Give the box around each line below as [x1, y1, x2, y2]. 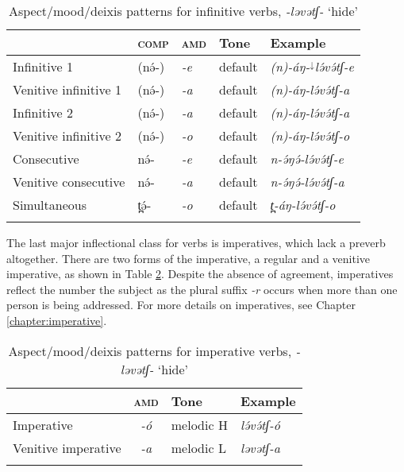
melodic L [171, 438, 226, 457]
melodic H [171, 415, 228, 434]
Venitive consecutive [13, 172, 125, 191]
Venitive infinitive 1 [13, 80, 121, 99]
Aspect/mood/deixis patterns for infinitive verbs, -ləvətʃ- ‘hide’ [8, 2, 358, 20]
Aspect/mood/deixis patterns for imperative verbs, [8, 341, 292, 360]
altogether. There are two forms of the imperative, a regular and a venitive [6, 250, 371, 266]
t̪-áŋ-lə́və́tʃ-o [270, 195, 336, 214]
